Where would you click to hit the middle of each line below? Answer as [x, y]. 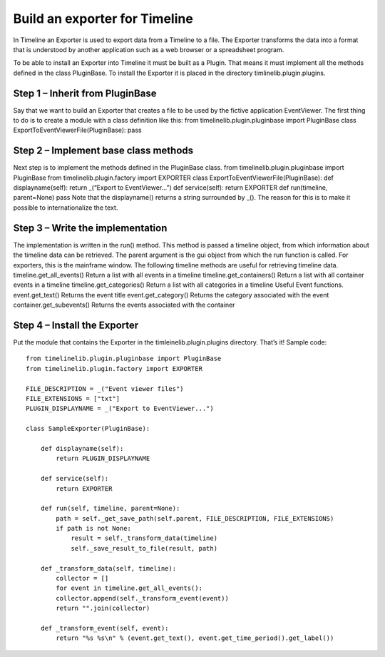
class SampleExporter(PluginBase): [88, 429]
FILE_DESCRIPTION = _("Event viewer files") [105, 388]
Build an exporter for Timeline [103, 19]
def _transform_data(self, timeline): [108, 568]
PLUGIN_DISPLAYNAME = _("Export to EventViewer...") [120, 409]
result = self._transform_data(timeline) [144, 538]
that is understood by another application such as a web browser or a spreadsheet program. [149, 49]
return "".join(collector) [103, 608]
